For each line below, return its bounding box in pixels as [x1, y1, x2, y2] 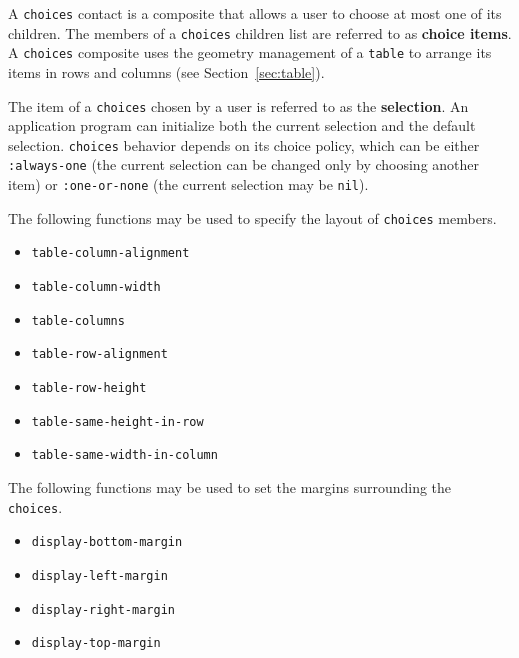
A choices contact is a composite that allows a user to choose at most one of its [8, 3, 502, 23]
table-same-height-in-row [31, 414, 204, 429]
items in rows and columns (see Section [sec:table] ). [8, 61, 325, 82]
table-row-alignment [31, 347, 168, 362]
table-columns [31, 313, 125, 328]
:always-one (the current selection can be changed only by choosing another [8, 154, 480, 175]
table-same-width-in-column [31, 448, 218, 463]
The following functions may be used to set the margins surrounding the [8, 477, 452, 498]
